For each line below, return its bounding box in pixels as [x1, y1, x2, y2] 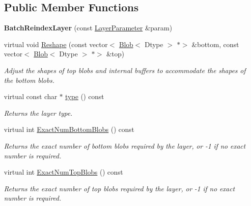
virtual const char [4, 91, 57, 102]
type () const [65, 91, 104, 102]
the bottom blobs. [4, 75, 55, 85]
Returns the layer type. [4, 107, 73, 118]
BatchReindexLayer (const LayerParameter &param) [4, 23, 172, 33]
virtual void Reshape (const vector [4, 39, 108, 49]
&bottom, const [192, 39, 239, 49]
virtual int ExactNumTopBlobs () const [4, 167, 123, 177]
